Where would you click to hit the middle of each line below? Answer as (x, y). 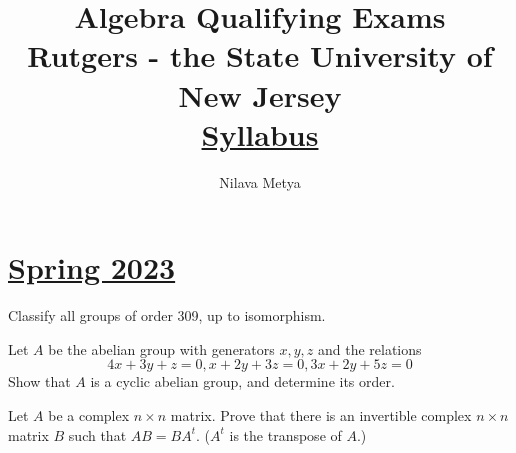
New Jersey (260, 94)
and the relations (369, 348)
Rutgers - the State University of (260, 55)
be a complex (89, 415)
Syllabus (260, 133)
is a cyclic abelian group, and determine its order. (242, 381)
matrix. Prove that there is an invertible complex (321, 415)
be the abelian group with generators (161, 348)
